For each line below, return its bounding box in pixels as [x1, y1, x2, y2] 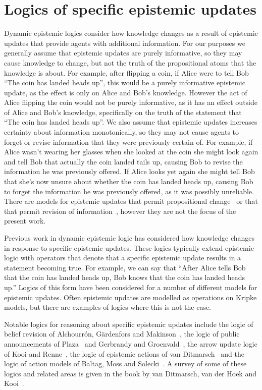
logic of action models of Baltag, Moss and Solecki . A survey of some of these [4, 358, 247, 369]
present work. [4, 215, 46, 226]
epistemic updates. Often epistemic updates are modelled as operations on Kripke [4, 292, 257, 302]
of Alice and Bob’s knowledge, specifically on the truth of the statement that [4, 106, 242, 117]
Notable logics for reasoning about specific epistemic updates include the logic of [4, 318, 253, 329]
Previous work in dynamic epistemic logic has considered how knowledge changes [4, 233, 255, 243]
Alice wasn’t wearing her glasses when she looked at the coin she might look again [4, 146, 258, 157]
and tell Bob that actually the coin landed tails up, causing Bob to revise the [4, 156, 243, 166]
